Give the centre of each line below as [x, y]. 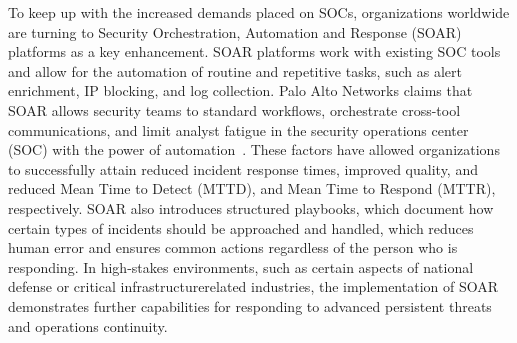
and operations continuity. [88, 325]
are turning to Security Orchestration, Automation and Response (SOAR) [235, 31]
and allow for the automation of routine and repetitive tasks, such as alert [235, 70]
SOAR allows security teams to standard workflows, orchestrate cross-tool [234, 109]
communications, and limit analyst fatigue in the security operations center [238, 129]
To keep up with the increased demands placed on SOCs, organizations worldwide [259, 12]
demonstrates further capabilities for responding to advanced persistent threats [250, 305]
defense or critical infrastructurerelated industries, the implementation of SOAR [253, 286]
